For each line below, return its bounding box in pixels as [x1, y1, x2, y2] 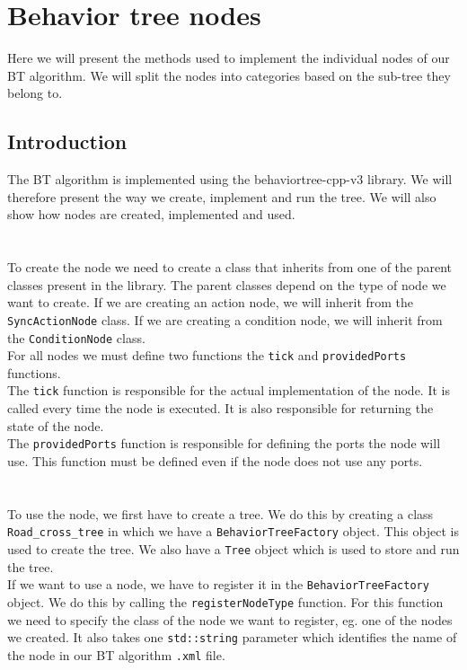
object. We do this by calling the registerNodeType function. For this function [7, 592, 444, 611]
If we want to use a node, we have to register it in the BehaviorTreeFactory [7, 575, 429, 594]
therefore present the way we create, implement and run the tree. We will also [7, 187, 436, 206]
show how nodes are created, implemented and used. [7, 205, 295, 224]
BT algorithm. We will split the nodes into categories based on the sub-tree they [7, 66, 451, 84]
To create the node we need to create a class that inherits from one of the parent [7, 258, 453, 277]
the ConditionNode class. [7, 328, 145, 347]
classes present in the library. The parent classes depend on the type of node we [7, 275, 446, 294]
